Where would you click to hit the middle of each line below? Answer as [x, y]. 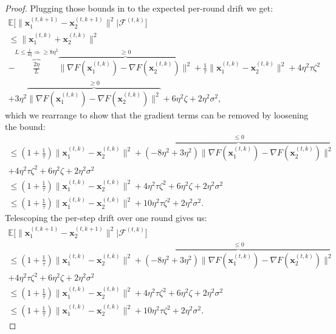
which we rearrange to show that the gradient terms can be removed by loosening [157, 114]
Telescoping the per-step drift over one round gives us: [106, 218]
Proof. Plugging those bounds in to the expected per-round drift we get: [139, 8]
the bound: [25, 127]
